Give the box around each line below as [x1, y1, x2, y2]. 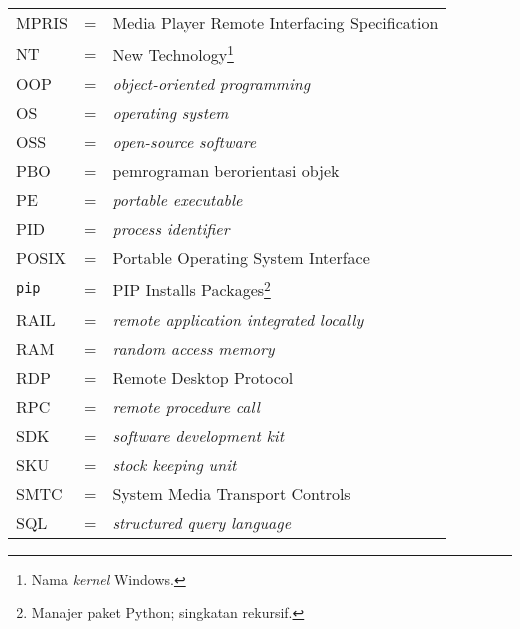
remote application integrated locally [112, 307, 364, 331]
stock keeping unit [112, 452, 237, 476]
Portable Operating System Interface [112, 246, 370, 270]
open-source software [112, 130, 257, 154]
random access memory [112, 336, 275, 360]
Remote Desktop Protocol [112, 365, 294, 389]
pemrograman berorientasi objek [112, 159, 340, 183]
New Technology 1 [112, 40, 234, 67]
